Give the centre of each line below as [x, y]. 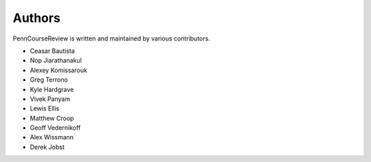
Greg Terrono [49, 80]
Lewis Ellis [45, 108]
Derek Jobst [47, 147]
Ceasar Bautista [53, 51]
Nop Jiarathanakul [56, 60]
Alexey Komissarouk [58, 70]
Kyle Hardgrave [52, 89]
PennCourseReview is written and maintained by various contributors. [112, 38]
